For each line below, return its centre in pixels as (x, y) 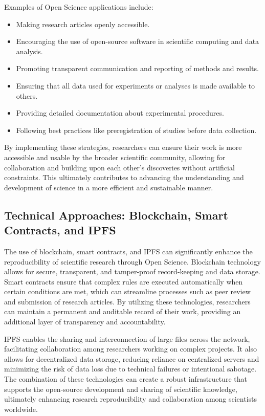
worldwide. (21, 409)
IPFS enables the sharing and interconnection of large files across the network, (127, 338)
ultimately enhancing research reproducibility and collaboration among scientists (131, 399)
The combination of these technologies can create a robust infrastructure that (126, 379)
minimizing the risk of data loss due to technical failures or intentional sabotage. (130, 369)
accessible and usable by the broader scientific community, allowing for (115, 157)
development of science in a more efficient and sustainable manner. (109, 187)
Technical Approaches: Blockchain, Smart (116, 215)
